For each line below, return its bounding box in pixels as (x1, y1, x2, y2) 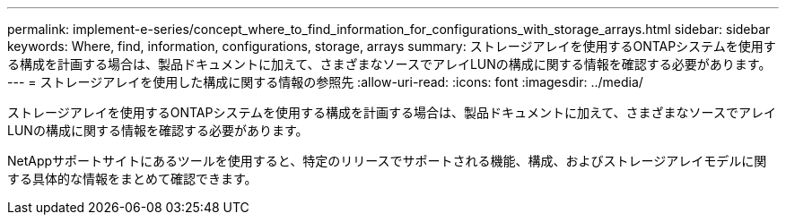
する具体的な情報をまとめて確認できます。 (7, 171, 258, 186)
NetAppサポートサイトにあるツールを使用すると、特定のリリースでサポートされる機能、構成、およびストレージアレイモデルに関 (7, 153, 767, 168)
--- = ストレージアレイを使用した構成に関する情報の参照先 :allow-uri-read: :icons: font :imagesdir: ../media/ (7, 74, 643, 90)
